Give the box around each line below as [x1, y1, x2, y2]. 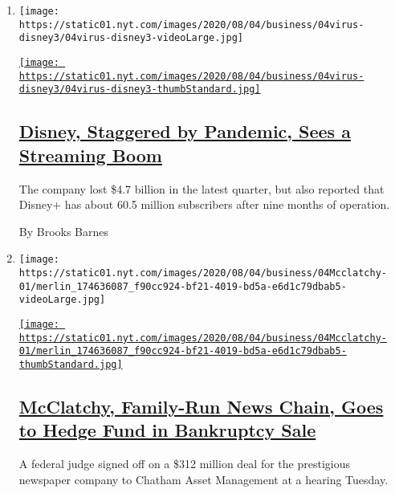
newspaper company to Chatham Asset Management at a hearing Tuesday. [18, 471, 389, 487]
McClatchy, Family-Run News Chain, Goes [18, 393, 384, 418]
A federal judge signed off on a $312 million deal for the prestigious [18, 455, 350, 472]
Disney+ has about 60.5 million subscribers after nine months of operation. [18, 196, 390, 213]
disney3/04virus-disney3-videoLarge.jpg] [18, 32, 243, 44]
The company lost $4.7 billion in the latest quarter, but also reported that [18, 180, 385, 197]
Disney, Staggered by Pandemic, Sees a [18, 119, 351, 144]
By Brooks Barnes [18, 222, 109, 239]
